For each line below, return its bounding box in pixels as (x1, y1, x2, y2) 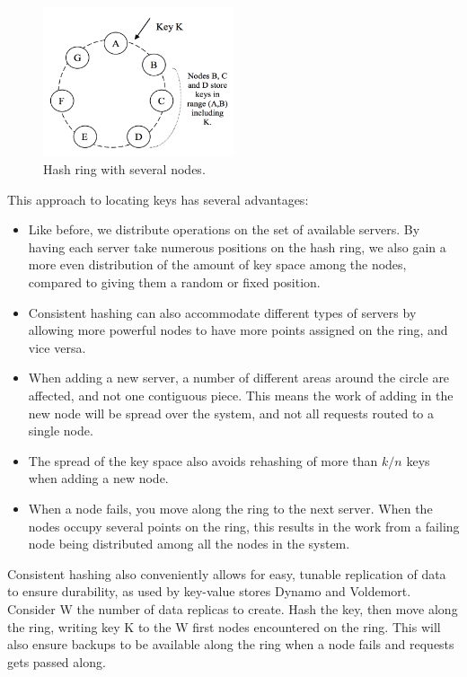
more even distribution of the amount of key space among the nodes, (28, 255, 407, 274)
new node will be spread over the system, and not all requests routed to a (28, 403, 435, 422)
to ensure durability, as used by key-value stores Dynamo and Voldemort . (7, 582, 411, 601)
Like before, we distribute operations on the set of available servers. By (28, 220, 420, 239)
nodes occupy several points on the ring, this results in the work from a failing (28, 516, 460, 535)
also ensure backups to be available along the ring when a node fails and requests (7, 635, 454, 654)
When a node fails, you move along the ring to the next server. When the (28, 498, 433, 517)
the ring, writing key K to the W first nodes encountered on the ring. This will (7, 617, 441, 636)
